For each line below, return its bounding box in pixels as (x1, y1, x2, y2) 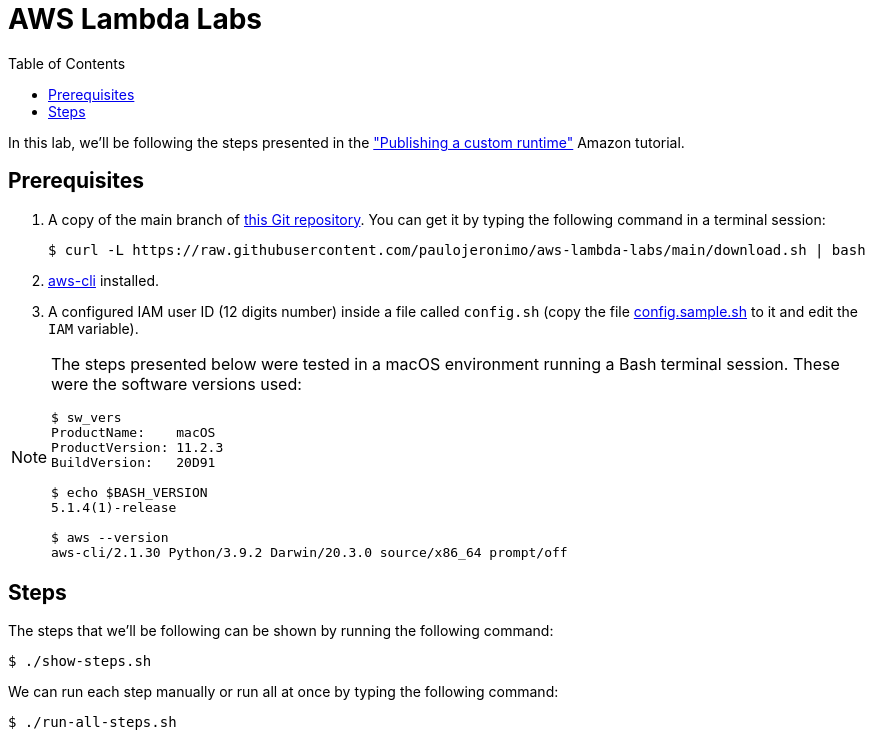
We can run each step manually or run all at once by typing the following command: (8, 683, 559, 701)
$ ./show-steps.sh (8, 653, 152, 670)
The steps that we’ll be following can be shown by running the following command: (8, 622, 554, 640)
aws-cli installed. (48, 271, 159, 289)
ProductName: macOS (51, 424, 216, 440)
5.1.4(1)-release (51, 499, 177, 515)
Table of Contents (8, 54, 126, 72)
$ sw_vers (51, 409, 122, 425)
